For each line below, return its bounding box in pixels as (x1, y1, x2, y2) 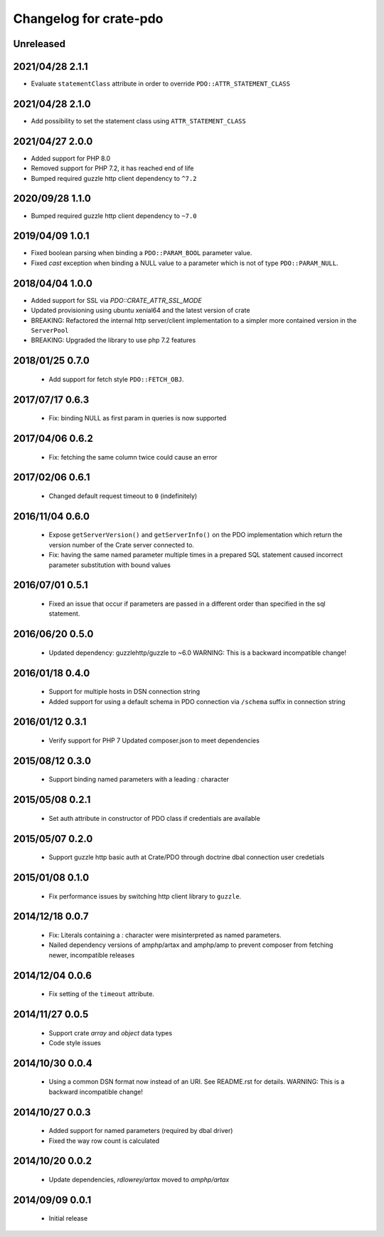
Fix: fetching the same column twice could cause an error (48, 452, 218, 461)
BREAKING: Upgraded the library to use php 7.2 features (31, 336, 196, 345)
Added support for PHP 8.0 (31, 154, 111, 162)
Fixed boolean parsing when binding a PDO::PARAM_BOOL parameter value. (31, 249, 252, 257)
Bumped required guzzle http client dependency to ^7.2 (31, 174, 197, 182)
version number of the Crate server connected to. (48, 540, 195, 549)
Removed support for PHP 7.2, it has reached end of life (31, 164, 194, 172)
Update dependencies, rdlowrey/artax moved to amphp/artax (48, 1175, 230, 1184)
